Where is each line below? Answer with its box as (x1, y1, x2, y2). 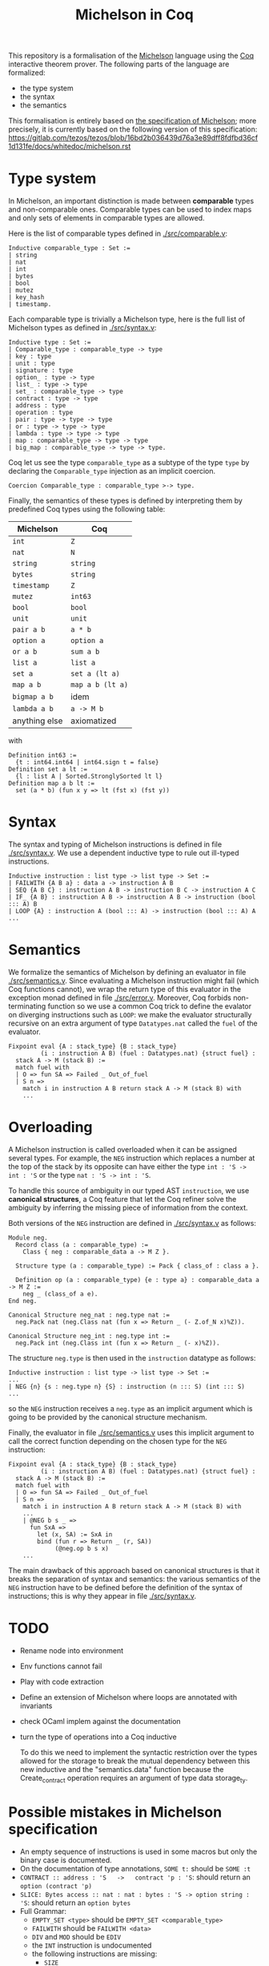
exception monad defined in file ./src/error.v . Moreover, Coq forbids (8, 993, 232, 1002)
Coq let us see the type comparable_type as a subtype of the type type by (8, 458, 250, 467)
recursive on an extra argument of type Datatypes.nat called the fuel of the (8, 1018, 258, 1028)
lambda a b (12, 704, 54, 714)
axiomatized (70, 715, 117, 726)
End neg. (8, 1297, 38, 1305)
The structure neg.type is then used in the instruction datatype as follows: (8, 1353, 256, 1362)
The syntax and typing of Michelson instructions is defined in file (8, 839, 223, 849)
